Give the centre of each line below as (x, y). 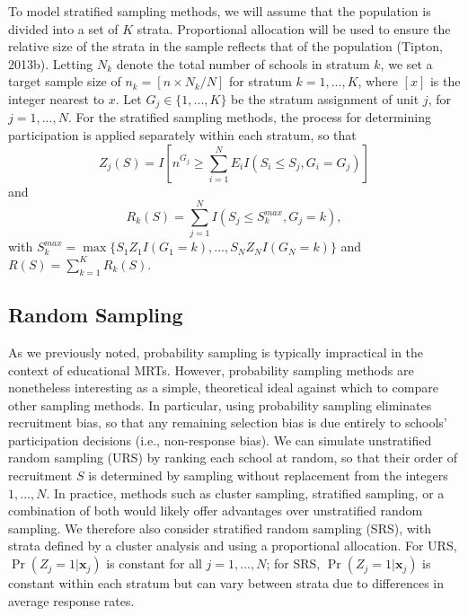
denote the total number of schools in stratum (243, 63)
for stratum (260, 81)
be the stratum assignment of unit (325, 98)
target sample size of (65, 81)
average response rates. (71, 600)
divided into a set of (63, 28)
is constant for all (154, 563)
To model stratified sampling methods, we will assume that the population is (220, 11)
